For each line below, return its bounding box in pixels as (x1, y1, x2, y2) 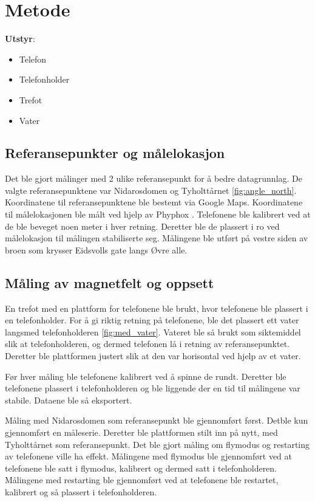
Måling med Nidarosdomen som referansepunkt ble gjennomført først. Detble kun (5, 414, 308, 427)
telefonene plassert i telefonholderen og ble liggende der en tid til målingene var (5, 382, 300, 394)
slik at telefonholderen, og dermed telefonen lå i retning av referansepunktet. (5, 337, 290, 350)
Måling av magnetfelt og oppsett (5, 273, 214, 292)
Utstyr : (5, 32, 35, 45)
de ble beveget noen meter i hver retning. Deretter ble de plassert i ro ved (5, 219, 280, 232)
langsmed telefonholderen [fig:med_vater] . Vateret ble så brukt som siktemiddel (5, 325, 301, 338)
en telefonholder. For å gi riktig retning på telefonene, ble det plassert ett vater (5, 314, 299, 326)
